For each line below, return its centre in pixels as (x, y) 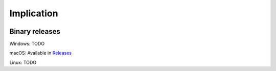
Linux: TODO (23, 62)
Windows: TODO (27, 44)
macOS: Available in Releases (40, 53)
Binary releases (35, 31)
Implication (34, 13)
